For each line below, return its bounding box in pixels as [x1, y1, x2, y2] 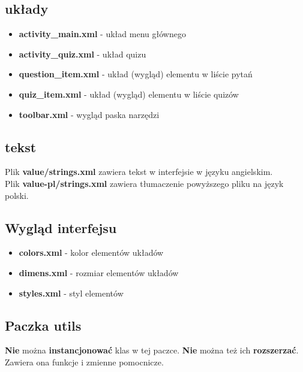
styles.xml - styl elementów [19, 286, 124, 299]
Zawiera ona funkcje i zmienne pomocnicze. [5, 355, 164, 368]
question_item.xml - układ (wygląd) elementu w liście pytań [19, 68, 253, 80]
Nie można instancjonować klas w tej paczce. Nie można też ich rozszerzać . [5, 344, 299, 356]
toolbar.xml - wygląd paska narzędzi [19, 108, 160, 120]
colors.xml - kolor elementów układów [19, 246, 164, 259]
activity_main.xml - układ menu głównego [19, 28, 186, 40]
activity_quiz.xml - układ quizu [19, 47, 146, 60]
